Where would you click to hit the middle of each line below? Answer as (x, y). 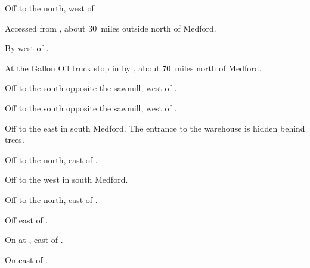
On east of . (27, 259)
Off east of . (27, 219)
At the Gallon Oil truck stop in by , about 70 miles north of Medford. (133, 68)
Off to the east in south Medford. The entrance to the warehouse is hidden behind (155, 128)
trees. (15, 140)
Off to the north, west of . (52, 8)
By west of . (27, 48)
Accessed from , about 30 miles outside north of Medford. (111, 28)
